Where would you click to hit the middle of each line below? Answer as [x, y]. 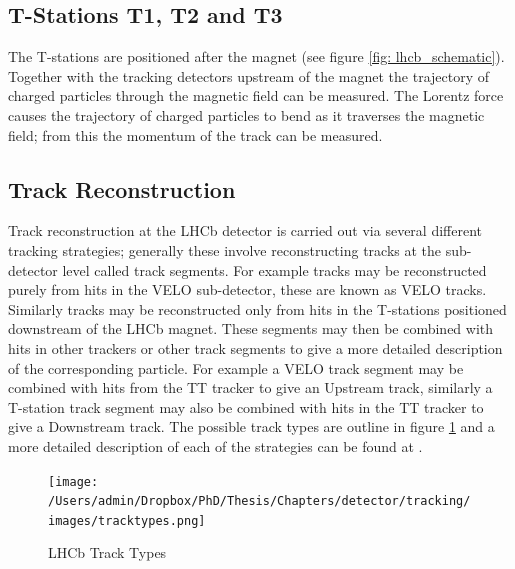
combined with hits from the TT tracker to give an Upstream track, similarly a [250, 387]
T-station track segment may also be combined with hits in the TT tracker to [246, 406]
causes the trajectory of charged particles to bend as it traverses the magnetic [246, 114]
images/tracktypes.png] [127, 520]
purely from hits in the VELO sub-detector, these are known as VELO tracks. [247, 289]
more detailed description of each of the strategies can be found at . [215, 445]
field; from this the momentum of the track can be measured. [195, 134]
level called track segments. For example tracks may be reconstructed [274, 269]
